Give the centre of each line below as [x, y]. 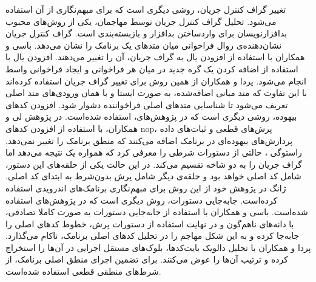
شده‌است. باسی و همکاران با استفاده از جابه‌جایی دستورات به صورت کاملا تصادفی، [157, 212]
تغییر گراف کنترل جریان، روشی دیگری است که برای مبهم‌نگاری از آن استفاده [146, 9]
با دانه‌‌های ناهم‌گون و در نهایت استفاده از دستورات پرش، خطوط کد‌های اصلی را [150, 223]
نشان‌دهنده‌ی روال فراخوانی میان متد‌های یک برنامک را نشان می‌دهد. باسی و [144, 45]
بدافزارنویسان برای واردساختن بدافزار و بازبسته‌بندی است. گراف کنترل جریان [146, 33]
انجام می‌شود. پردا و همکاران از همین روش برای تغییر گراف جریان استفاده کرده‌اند [156, 81]
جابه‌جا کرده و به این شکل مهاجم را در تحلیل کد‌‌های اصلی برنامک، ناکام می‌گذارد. [153, 236]
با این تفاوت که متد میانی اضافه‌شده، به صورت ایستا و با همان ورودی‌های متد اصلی [156, 93]
